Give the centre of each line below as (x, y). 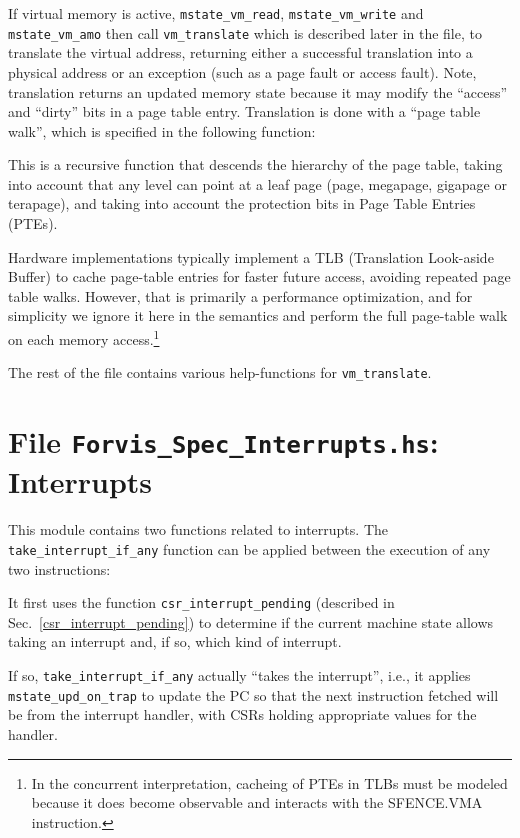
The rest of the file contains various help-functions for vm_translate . (220, 372)
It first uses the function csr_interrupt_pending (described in (201, 602)
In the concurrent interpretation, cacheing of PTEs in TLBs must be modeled (269, 782)
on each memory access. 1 (84, 337)
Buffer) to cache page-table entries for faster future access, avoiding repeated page (259, 276)
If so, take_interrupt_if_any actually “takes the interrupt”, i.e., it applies (239, 675)
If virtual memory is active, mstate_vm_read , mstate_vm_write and (216, 13)
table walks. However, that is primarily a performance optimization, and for (240, 295)
